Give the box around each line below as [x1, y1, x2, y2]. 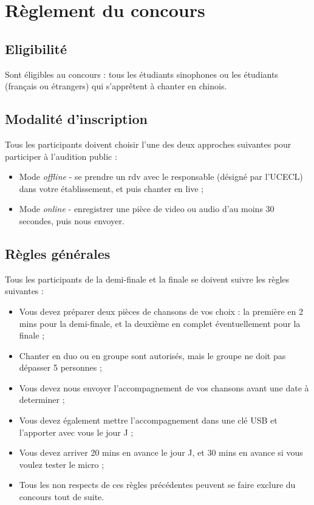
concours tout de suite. [19, 490, 104, 503]
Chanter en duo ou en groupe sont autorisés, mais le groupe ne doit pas [19, 349, 286, 362]
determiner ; [19, 393, 65, 406]
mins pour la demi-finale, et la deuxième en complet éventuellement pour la [19, 317, 301, 329]
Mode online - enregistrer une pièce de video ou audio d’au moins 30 [19, 202, 275, 215]
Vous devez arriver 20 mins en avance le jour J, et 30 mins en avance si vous [19, 446, 303, 459]
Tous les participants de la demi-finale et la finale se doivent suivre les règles [5, 272, 290, 285]
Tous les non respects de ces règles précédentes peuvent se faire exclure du [19, 478, 296, 491]
